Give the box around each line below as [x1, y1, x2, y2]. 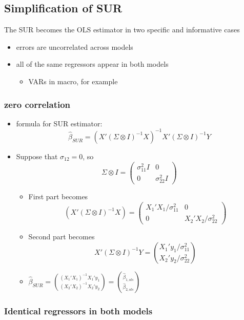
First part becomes [28, 191, 88, 202]
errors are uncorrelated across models [16, 41, 133, 52]
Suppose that [16, 150, 58, 161]
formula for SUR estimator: [16, 118, 103, 128]
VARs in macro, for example [28, 76, 118, 86]
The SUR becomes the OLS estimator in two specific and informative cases [4, 24, 240, 35]
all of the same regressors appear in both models [16, 59, 169, 69]
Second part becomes [28, 231, 95, 242]
